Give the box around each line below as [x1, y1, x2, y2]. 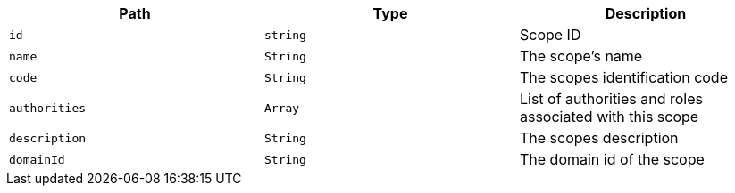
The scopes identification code [519, 68, 728, 86]
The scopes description [519, 129, 679, 147]
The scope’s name [519, 47, 643, 65]
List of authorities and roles [519, 90, 703, 108]
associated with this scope [519, 108, 699, 125]
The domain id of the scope [519, 150, 705, 168]
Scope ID [519, 26, 581, 44]
